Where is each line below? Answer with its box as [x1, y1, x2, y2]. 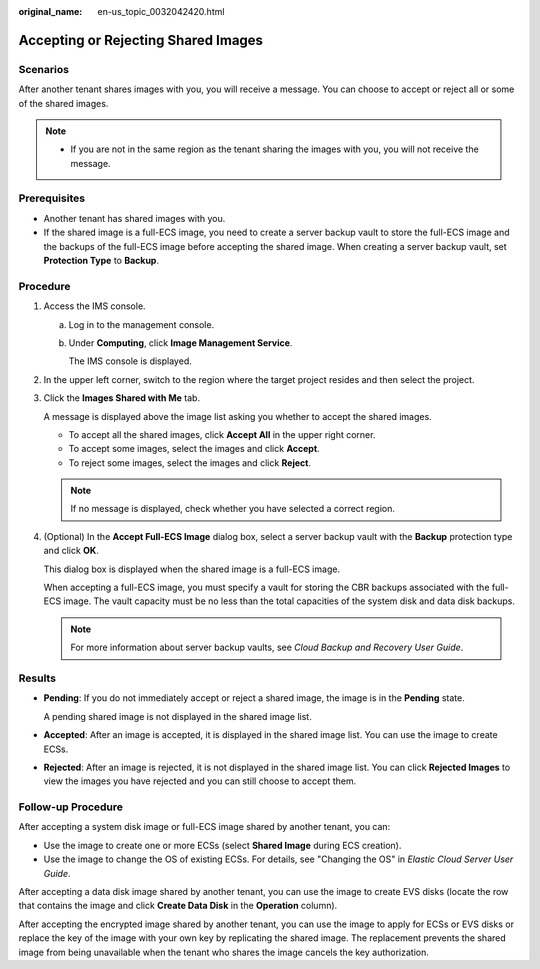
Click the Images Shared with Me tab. [43, 392, 200, 404]
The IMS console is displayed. [68, 355, 192, 367]
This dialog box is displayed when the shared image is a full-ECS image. [43, 563, 340, 575]
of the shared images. [18, 97, 109, 109]
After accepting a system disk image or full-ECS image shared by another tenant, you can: [18, 821, 391, 833]
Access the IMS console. [43, 300, 146, 312]
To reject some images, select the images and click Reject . [68, 456, 312, 469]
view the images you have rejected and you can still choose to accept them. [43, 775, 357, 787]
